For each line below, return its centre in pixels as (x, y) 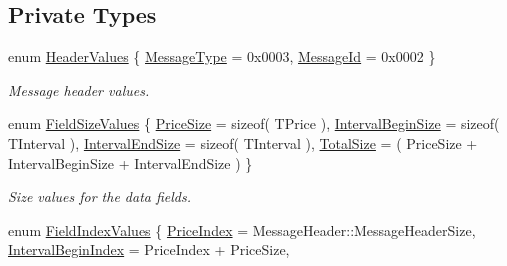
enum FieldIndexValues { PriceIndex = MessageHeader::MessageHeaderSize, (242, 229)
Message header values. (79, 89)
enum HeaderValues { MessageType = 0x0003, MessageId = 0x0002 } (222, 56)
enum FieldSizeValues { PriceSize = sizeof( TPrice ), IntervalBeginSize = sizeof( (254, 123)
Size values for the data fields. (100, 196)
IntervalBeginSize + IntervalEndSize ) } (130, 162)
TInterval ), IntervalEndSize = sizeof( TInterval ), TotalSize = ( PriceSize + (243, 142)
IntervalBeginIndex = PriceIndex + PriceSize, (149, 249)
